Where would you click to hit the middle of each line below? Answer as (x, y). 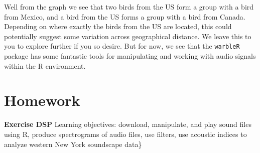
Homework (42, 100)
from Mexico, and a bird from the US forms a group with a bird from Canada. (125, 16)
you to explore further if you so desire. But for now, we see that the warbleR (122, 46)
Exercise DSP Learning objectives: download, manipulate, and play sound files (128, 124)
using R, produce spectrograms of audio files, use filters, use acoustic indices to (125, 134)
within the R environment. (45, 65)
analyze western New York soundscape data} (73, 144)
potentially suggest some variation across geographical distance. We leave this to (128, 36)
